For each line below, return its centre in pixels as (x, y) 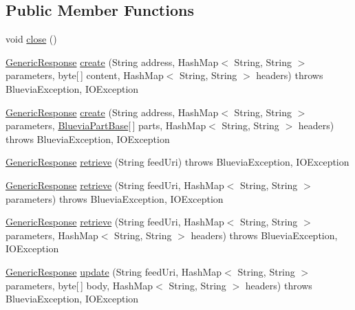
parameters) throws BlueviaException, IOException (115, 198)
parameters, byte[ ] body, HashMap (79, 285)
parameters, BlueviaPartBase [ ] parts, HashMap (106, 125)
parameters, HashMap (52, 235)
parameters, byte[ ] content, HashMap (85, 75)
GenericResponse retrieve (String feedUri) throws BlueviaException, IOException (177, 162)
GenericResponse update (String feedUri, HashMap (114, 271)
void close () (31, 39)
